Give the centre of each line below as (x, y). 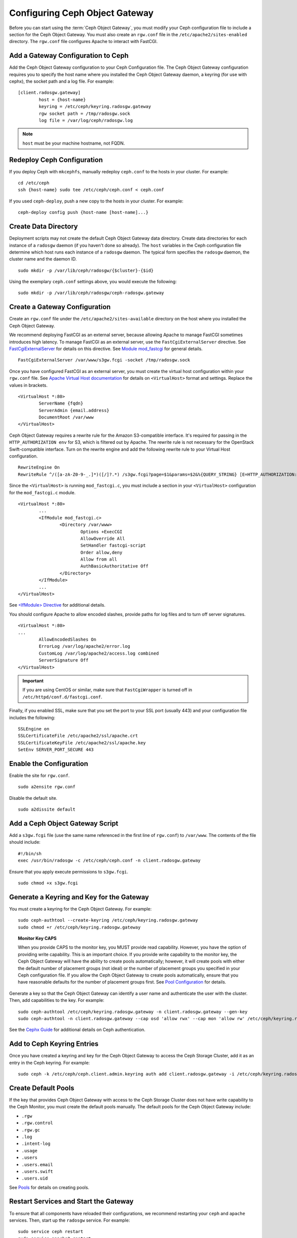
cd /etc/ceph (34, 183)
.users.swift (37, 1171)
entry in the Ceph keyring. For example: (49, 1063)
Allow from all (99, 559)
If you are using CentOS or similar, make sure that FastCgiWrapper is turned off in (107, 690)
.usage (29, 1151)
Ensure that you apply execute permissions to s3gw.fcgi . (69, 872)
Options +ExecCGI (101, 532)
